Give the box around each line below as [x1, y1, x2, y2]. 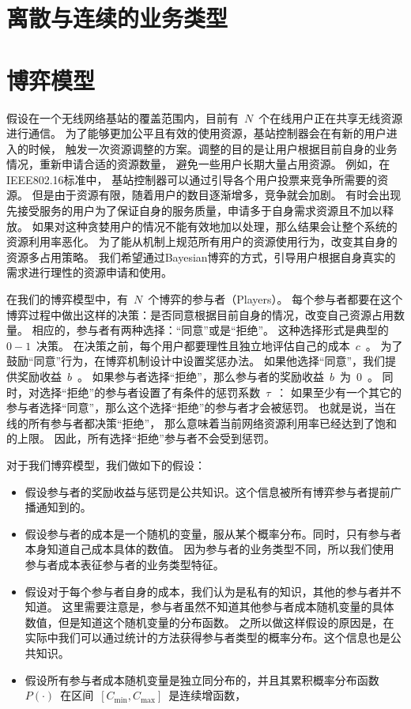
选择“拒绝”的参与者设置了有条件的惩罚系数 [39, 383, 261, 400]
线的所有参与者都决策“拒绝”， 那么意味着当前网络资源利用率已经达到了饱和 [6, 414, 397, 431]
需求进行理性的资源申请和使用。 [6, 264, 172, 281]
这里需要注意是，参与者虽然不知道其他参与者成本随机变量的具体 [62, 598, 394, 615]
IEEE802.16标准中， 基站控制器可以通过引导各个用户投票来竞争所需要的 [6, 171, 378, 187]
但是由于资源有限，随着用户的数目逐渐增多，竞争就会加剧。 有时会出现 [32, 187, 402, 203]
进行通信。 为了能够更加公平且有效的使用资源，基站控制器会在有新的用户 [6, 125, 386, 141]
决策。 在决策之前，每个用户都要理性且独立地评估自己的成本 [36, 337, 350, 353]
